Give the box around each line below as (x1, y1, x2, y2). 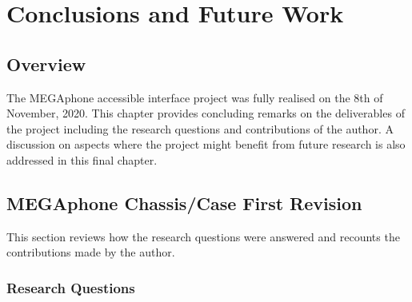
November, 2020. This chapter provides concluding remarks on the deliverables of (6, 105, 405, 121)
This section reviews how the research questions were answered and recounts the (6, 228, 400, 244)
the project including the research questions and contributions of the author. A (6, 120, 394, 137)
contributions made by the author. (6, 244, 175, 260)
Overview (6, 51, 86, 76)
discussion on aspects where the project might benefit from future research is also (6, 136, 406, 153)
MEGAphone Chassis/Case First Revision (6, 190, 362, 215)
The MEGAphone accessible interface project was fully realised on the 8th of (6, 89, 383, 105)
